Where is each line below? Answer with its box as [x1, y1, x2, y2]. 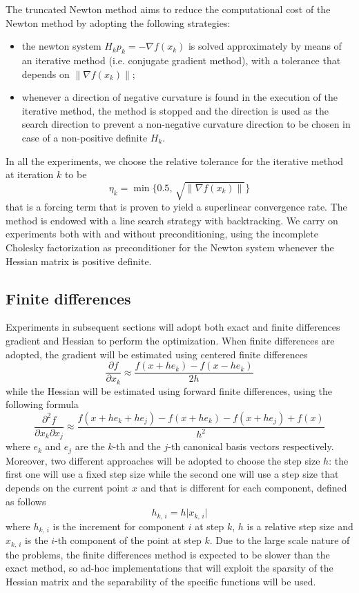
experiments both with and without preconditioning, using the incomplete [6, 226, 318, 241]
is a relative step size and [246, 518, 353, 533]
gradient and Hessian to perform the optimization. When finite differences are [6, 333, 335, 348]
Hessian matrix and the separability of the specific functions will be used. [6, 574, 316, 588]
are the [75, 439, 105, 454]
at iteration [6, 167, 54, 182]
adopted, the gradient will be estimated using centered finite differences [6, 347, 308, 361]
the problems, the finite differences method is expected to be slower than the [6, 547, 330, 561]
